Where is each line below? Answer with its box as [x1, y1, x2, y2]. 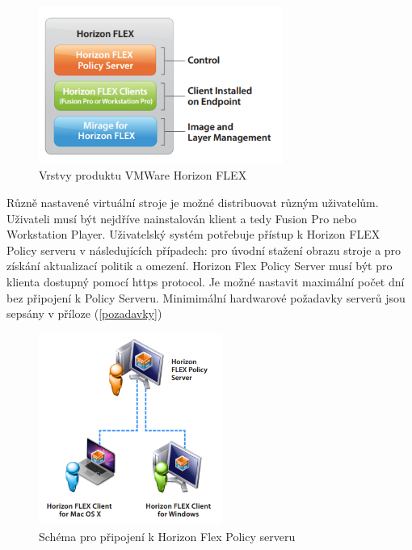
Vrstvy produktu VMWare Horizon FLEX [39, 167, 247, 184]
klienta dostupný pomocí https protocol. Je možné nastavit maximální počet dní [6, 273, 405, 290]
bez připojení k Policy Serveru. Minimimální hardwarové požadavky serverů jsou [6, 289, 406, 306]
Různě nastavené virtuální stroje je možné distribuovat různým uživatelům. [6, 194, 379, 211]
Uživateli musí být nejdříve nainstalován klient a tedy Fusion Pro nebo [6, 209, 357, 226]
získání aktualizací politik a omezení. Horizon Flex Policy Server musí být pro [6, 257, 393, 274]
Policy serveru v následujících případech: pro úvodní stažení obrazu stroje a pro [6, 241, 401, 258]
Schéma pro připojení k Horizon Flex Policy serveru [39, 527, 296, 544]
